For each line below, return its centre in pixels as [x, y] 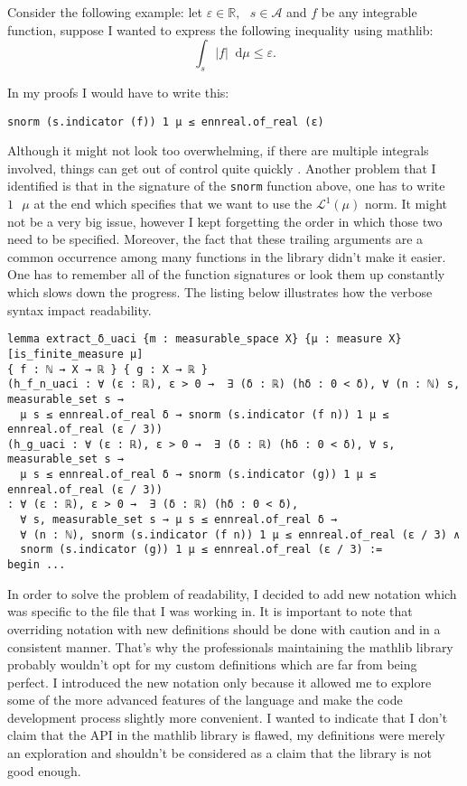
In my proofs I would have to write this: [118, 92]
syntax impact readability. [79, 309]
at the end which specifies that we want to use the [173, 204]
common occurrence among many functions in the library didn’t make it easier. [227, 256]
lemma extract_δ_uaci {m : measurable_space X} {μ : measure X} [205, 339]
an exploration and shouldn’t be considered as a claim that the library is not [219, 753]
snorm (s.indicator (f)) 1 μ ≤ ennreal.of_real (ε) [166, 122]
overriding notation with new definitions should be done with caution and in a [224, 628]
